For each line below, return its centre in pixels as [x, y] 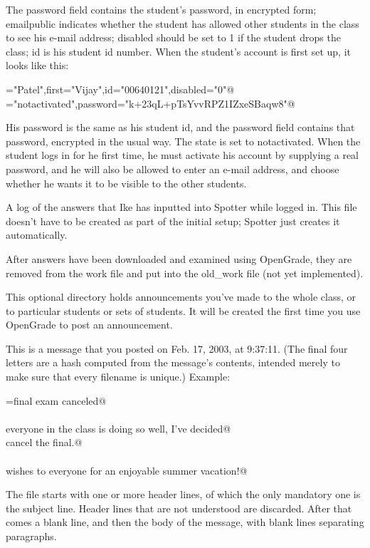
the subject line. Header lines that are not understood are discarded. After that [179, 508]
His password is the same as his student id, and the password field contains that [180, 127]
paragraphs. [31, 536]
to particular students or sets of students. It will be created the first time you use [183, 310]
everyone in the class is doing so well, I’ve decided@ [118, 428]
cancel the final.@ [44, 442]
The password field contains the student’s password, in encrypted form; [161, 9]
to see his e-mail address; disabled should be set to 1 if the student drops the [173, 37]
